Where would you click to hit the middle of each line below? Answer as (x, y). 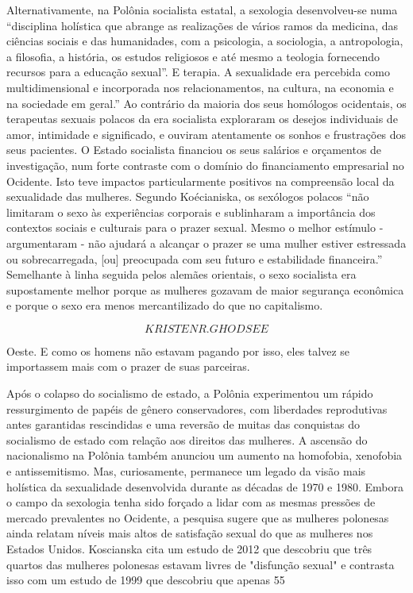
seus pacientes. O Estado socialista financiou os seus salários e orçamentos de (194, 150)
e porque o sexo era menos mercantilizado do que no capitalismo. (165, 305)
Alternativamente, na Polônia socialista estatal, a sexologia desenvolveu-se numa (202, 10)
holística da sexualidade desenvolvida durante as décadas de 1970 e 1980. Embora (205, 486)
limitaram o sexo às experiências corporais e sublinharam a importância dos (191, 212)
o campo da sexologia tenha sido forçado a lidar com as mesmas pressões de (191, 502)
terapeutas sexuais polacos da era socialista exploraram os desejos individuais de (202, 119)
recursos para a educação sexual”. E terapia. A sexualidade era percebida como (198, 72)
